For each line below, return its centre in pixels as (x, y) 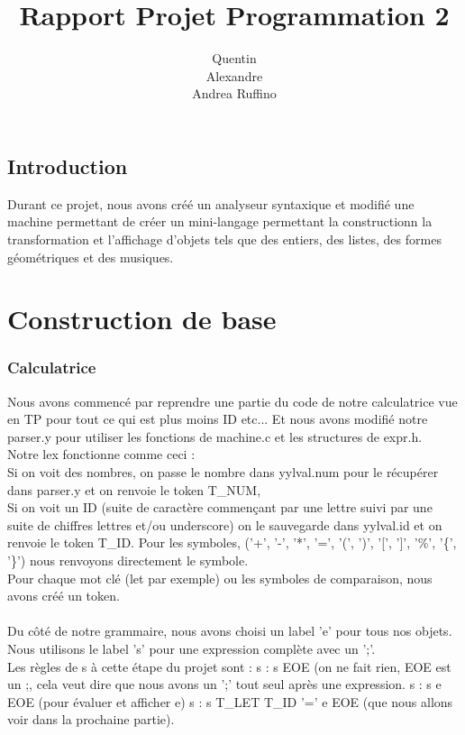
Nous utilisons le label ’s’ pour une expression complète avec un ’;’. (191, 648)
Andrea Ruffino (234, 93)
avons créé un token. (64, 596)
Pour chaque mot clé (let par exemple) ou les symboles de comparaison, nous (220, 578)
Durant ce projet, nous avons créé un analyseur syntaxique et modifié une (211, 203)
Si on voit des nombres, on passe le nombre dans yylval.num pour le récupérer (223, 472)
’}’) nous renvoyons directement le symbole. (128, 560)
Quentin (234, 58)
